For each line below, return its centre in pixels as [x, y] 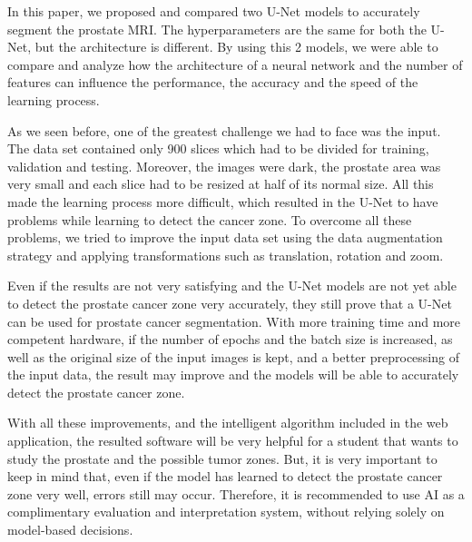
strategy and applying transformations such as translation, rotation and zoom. [226, 255]
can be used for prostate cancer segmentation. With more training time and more [234, 321]
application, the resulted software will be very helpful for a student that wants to [233, 441]
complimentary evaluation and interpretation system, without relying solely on [226, 512]
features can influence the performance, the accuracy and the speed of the [213, 82]
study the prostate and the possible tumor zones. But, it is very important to [222, 458]
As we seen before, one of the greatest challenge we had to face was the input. [224, 130]
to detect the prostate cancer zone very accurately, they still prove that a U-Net [230, 303]
